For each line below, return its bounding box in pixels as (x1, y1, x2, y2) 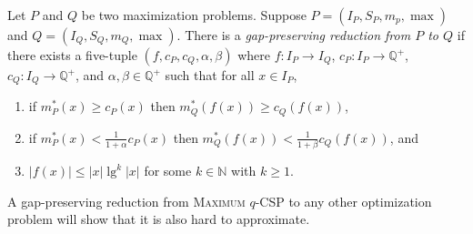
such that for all (165, 66, 255, 84)
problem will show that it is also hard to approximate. (7, 209, 310, 229)
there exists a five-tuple (7, 46, 137, 64)
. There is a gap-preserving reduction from (176, 25, 411, 44)
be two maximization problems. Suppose (81, 5, 307, 24)
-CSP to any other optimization (255, 191, 432, 210)
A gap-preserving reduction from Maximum (7, 191, 246, 210)
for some (144, 161, 192, 180)
